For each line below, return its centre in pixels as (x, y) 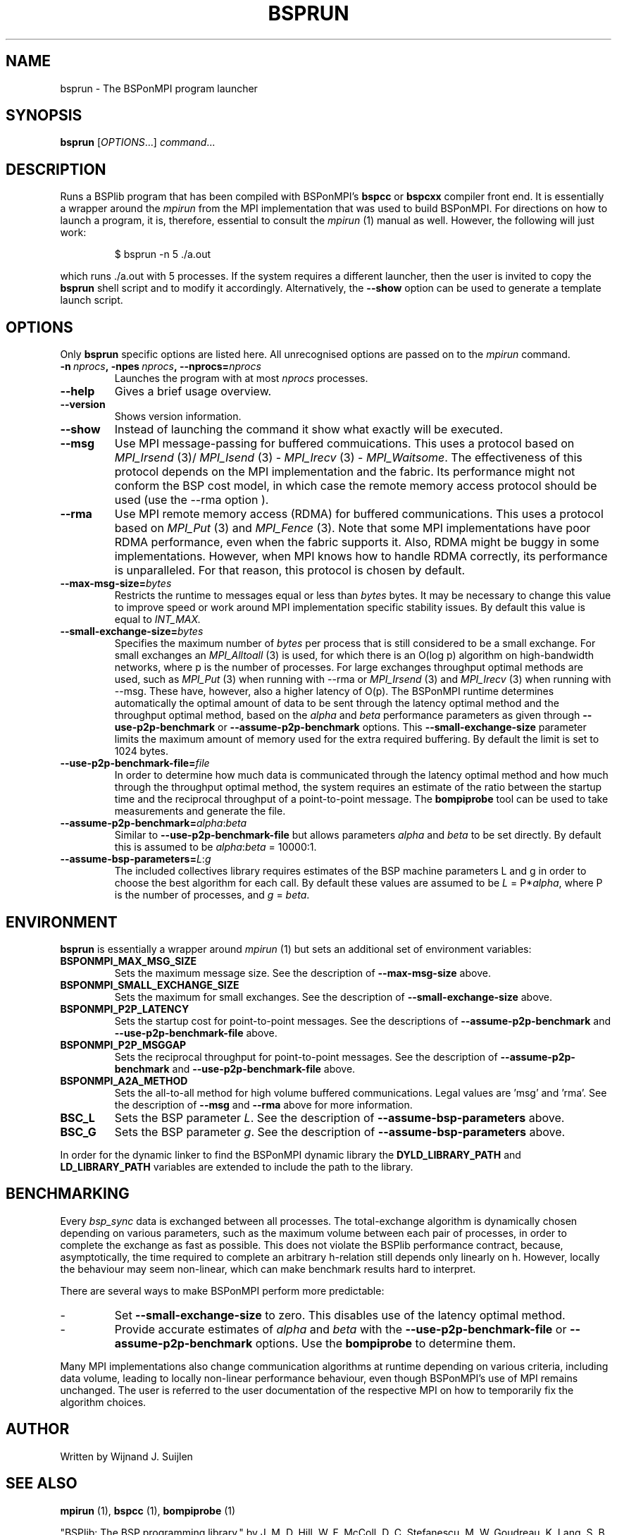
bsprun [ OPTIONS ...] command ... (138, 142)
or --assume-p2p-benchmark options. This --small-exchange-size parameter (402, 727)
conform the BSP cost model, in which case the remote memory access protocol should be (356, 486)
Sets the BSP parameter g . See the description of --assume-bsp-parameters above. (340, 1132)
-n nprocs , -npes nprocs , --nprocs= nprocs (161, 366)
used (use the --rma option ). (192, 500)
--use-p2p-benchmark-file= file (135, 763)
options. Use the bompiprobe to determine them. (386, 1343)
